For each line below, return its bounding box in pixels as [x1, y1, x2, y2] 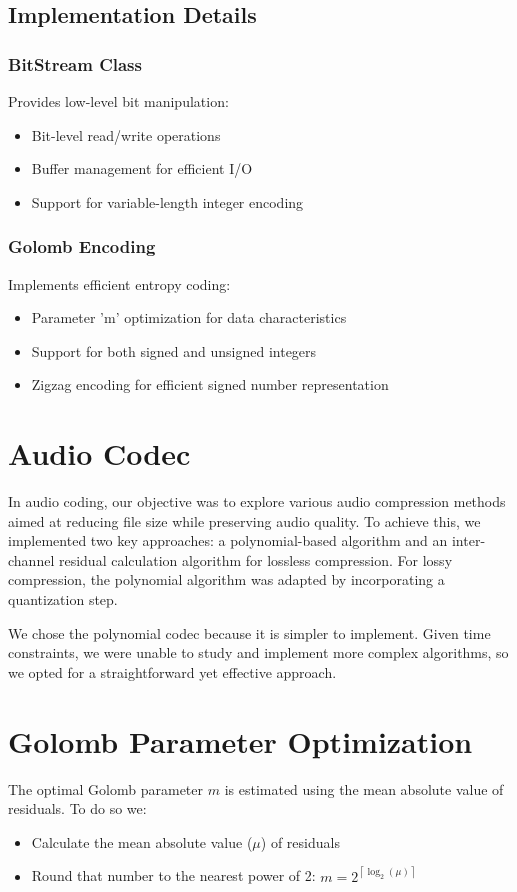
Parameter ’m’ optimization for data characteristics [31, 307, 347, 328]
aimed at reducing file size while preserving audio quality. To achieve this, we [8, 510, 481, 531]
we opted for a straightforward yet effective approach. [8, 661, 337, 682]
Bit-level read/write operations [31, 124, 221, 145]
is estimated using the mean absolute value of [224, 778, 504, 799]
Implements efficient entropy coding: [8, 273, 231, 294]
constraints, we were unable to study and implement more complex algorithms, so [8, 642, 509, 663]
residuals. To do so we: [8, 798, 147, 819]
